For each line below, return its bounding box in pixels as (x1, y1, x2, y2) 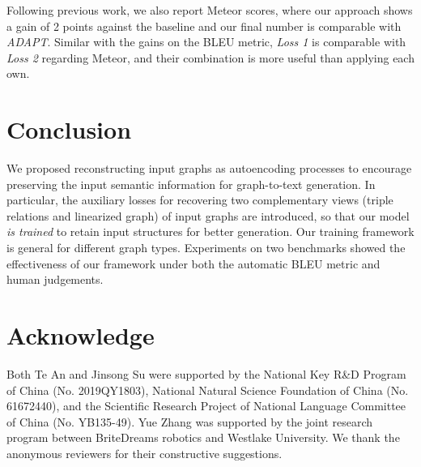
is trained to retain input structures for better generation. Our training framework (6, 223, 415, 240)
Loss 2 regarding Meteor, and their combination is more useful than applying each (6, 49, 415, 66)
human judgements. (6, 271, 104, 288)
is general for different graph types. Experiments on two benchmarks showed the (6, 239, 406, 256)
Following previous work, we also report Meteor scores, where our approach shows (6, 2, 413, 18)
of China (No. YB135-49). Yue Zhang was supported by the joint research (6, 413, 373, 430)
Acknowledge (6, 319, 155, 352)
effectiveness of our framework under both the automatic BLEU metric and (6, 255, 381, 272)
